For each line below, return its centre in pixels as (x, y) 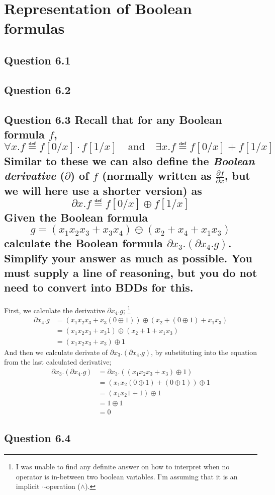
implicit (28, 486)
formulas (34, 28)
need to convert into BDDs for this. (99, 287)
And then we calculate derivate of (56, 352)
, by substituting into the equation (204, 352)
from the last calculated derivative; (58, 362)
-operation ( (62, 486)
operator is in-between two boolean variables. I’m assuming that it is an (127, 476)
